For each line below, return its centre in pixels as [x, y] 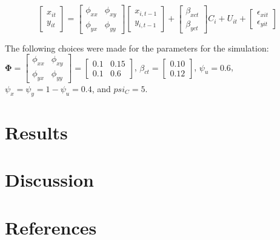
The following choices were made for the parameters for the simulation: [137, 48]
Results [36, 132]
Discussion [49, 180]
